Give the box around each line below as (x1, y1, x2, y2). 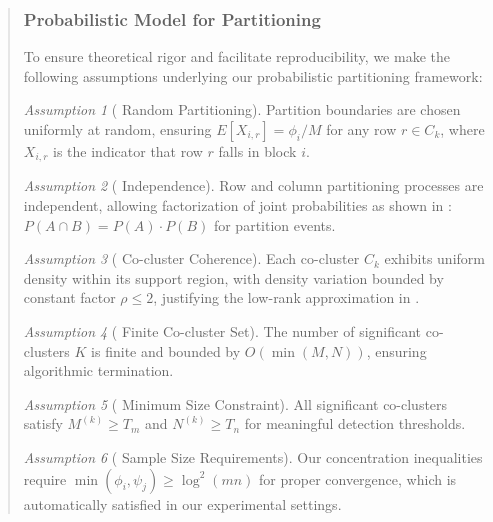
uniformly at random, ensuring (23, 119, 212, 139)
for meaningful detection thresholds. (244, 413, 466, 434)
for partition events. (213, 214, 336, 235)
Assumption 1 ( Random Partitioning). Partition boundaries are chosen (23, 99, 461, 120)
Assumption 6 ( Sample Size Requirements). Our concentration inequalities (23, 446, 483, 467)
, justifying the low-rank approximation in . (153, 287, 420, 308)
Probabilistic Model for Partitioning (23, 6, 321, 31)
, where (440, 119, 485, 139)
